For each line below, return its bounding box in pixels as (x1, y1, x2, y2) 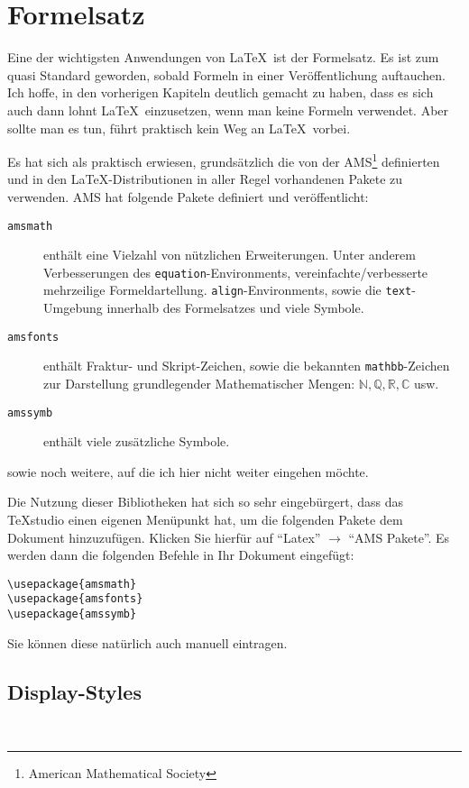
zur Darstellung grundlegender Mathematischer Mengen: (43, 374, 355, 392)
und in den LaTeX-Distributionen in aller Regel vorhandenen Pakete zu (7, 170, 403, 188)
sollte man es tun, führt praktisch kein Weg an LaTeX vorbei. (7, 118, 351, 137)
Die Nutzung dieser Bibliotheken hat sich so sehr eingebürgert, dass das (7, 492, 403, 511)
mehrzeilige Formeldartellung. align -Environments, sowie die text (43, 280, 412, 299)
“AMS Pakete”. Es (348, 527, 450, 546)
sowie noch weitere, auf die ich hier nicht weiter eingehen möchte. (7, 462, 369, 481)
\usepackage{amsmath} (7, 577, 137, 591)
